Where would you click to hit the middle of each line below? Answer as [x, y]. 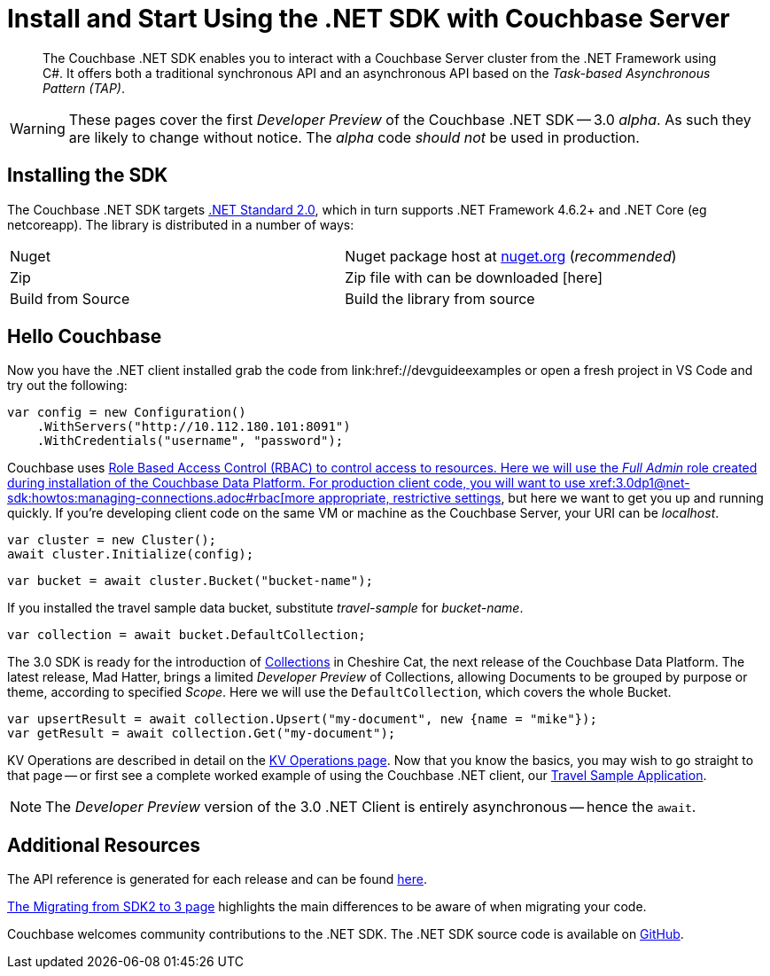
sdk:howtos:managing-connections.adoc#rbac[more [161, 498]
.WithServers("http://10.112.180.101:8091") [194, 427]
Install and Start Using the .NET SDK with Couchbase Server [369, 19]
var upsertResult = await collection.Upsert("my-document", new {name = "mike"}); [302, 719]
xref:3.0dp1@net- [639, 483]
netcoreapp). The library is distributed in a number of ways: [181, 224]
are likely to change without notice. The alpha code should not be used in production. [354, 137]
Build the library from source [440, 298]
